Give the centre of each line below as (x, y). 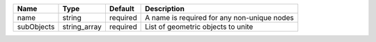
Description (165, 9)
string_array (82, 27)
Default (122, 9)
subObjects (36, 27)
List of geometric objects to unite (199, 27)
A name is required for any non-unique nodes (220, 18)
